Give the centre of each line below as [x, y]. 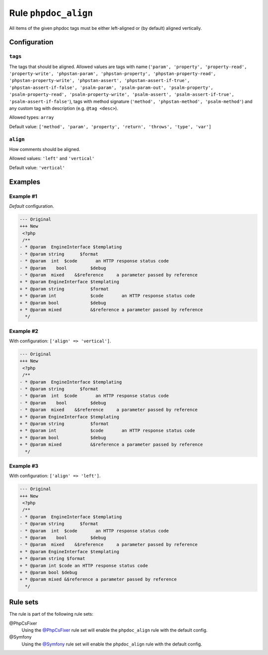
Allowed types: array [32, 117]
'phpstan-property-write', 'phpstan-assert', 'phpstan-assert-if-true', [100, 81]
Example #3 [24, 466]
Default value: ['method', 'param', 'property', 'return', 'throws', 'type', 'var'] [110, 126]
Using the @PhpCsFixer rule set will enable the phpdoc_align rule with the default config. [115, 630]
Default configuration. [32, 206]
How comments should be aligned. [45, 149]
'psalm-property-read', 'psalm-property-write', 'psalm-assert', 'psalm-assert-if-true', [122, 95]
